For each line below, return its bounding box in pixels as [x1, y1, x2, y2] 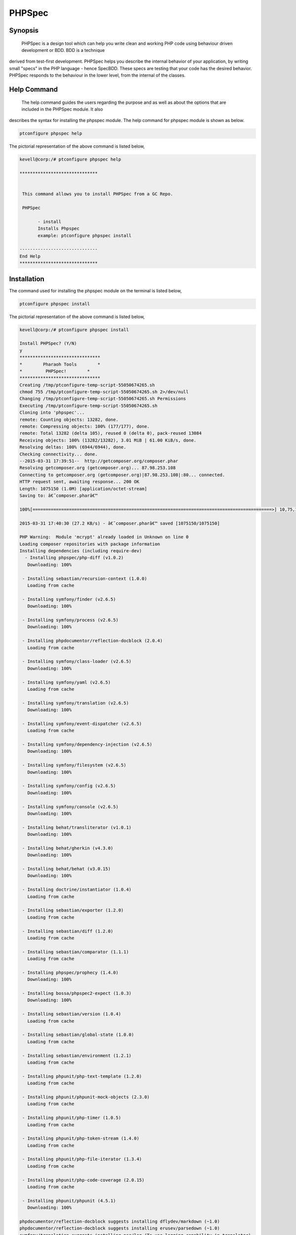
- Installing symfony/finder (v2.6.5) [22, 596, 116, 602]
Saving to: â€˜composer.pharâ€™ [19, 493, 98, 498]
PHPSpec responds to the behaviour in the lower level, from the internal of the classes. [9, 72, 186, 79]
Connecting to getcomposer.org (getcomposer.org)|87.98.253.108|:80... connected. [19, 472, 225, 478]
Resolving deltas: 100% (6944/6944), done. [19, 445, 127, 450]
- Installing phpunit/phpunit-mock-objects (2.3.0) [22, 1094, 150, 1100]
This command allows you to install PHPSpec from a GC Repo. [22, 191, 173, 197]
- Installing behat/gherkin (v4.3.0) [22, 845, 113, 851]
